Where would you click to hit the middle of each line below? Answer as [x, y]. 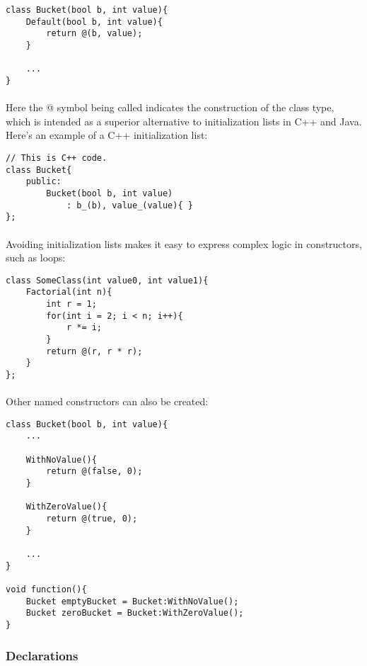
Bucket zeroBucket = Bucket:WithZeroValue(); [135, 613]
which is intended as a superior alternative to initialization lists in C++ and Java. [184, 121]
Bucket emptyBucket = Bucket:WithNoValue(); [132, 601]
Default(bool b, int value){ [94, 22]
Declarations [42, 655]
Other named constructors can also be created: [107, 401]
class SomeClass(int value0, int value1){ [107, 280]
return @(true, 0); [92, 519]
